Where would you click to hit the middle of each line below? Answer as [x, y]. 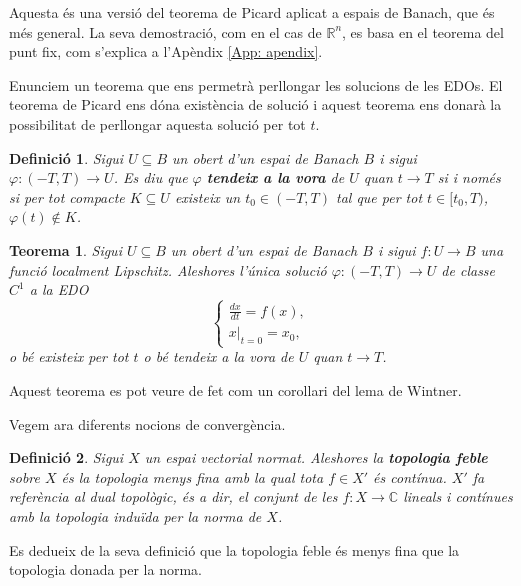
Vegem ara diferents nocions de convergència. [147, 423]
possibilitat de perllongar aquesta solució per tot [157, 123]
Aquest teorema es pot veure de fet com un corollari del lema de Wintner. [235, 390]
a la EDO [59, 289]
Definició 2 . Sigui [66, 457]
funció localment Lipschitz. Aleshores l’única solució [168, 269]
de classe [468, 269]
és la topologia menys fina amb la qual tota [192, 476]
